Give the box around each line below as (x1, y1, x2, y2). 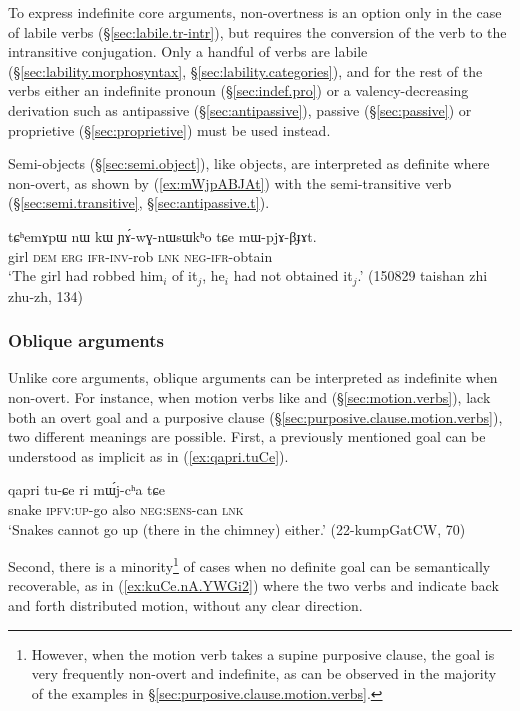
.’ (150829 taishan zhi (357, 265, 488, 286)
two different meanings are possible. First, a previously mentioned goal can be (8, 426, 486, 447)
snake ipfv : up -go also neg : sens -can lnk (8, 498, 244, 519)
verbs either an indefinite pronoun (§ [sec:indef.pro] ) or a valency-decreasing (8, 80, 469, 101)
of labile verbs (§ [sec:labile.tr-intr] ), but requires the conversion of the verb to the (8, 21, 507, 42)
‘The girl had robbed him (8, 265, 164, 286)
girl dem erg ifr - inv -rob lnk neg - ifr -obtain (8, 245, 273, 266)
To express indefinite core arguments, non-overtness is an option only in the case (8, 2, 502, 22)
